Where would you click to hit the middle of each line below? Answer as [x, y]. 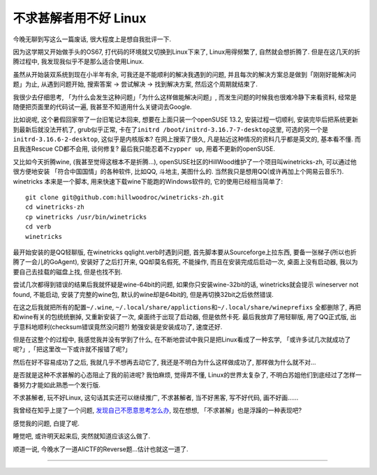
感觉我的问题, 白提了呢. [46, 423]
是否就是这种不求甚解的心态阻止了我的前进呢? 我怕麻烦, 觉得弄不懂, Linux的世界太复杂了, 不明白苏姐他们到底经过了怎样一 [187, 375]
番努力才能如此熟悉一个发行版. [57, 385]
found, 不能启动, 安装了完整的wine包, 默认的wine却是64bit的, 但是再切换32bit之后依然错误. [143, 294]
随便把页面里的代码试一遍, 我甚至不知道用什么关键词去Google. [102, 107]
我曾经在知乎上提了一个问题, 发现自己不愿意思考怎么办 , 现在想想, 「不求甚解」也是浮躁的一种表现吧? [157, 410]
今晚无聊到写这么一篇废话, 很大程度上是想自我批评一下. [92, 39]
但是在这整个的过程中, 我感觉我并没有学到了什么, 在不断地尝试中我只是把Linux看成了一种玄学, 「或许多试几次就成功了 [182, 339]
